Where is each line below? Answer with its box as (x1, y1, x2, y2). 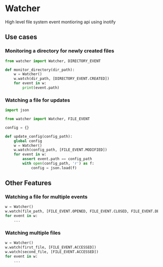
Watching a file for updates (5, 96, 70, 103)
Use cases (5, 33, 37, 41)
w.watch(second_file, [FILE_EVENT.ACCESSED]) (5, 250, 98, 254)
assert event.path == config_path (22, 157, 92, 161)
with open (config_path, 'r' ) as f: (22, 161, 95, 166)
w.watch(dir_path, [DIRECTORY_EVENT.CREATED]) (14, 76, 110, 81)
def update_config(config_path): (5, 134, 73, 139)
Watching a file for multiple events (5, 193, 88, 200)
